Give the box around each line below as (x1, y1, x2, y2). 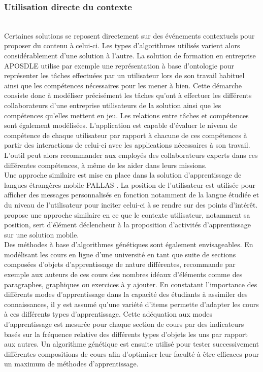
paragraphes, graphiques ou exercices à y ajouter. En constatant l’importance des (4, 279, 257, 289)
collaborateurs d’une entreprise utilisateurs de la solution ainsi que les (4, 99, 221, 110)
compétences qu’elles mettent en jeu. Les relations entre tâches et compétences (4, 110, 249, 120)
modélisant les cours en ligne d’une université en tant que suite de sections (4, 249, 236, 259)
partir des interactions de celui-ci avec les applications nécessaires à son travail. (4, 140, 250, 150)
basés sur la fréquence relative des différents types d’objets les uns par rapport (4, 328, 248, 339)
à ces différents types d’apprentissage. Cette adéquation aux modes (4, 309, 213, 319)
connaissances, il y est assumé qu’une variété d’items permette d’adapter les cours (4, 298, 259, 309)
